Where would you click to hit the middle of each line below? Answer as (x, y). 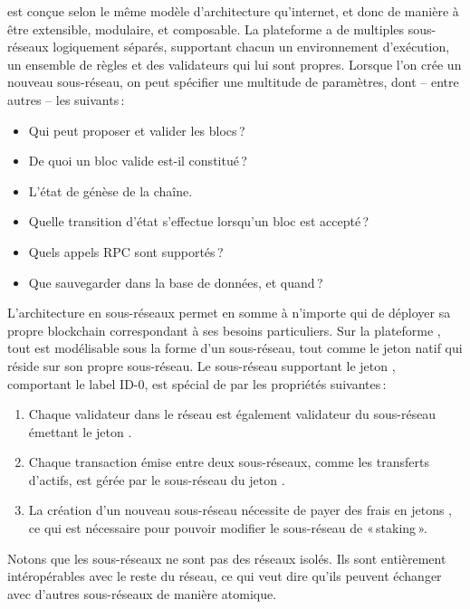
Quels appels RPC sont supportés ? (126, 251)
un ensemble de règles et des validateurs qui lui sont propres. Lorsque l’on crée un (235, 64)
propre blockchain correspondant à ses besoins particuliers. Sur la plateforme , (224, 330)
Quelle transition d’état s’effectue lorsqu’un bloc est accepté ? (199, 221)
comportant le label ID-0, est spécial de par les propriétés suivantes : (197, 383)
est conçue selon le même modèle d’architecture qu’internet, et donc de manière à (233, 11)
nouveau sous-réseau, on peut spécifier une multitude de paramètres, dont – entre (233, 82)
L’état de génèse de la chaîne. (110, 190)
